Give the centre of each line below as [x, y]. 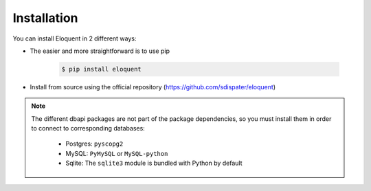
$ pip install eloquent [102, 69]
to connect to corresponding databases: [88, 128]
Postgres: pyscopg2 [94, 144]
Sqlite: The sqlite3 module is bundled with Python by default [154, 163]
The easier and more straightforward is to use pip [100, 51]
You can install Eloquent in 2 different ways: [75, 38]
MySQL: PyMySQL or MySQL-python [117, 153]
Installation [45, 18]
